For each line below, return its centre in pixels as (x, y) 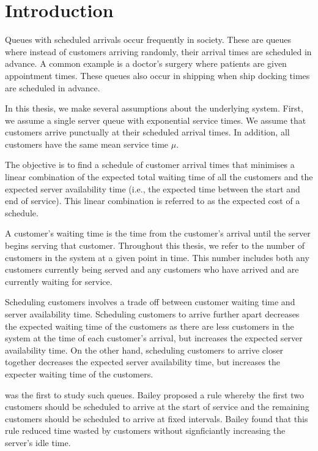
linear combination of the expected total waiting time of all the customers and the (159, 177)
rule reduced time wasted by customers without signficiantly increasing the (145, 430)
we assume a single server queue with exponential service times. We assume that (156, 120)
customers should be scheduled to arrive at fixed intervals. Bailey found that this (157, 418)
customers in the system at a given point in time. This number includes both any (157, 257)
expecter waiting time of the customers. (79, 373)
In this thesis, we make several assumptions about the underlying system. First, (154, 108)
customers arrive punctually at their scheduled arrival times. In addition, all (147, 132)
